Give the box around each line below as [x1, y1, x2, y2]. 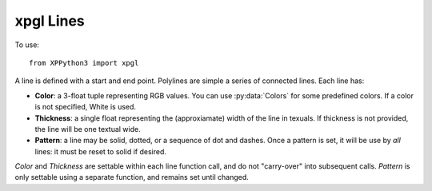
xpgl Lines [14, 12, 86, 30]
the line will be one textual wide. [34, 124, 141, 133]
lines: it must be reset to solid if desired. [34, 146, 167, 156]
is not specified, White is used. [34, 102, 136, 112]
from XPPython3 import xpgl [29, 58, 139, 67]
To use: [14, 40, 40, 50]
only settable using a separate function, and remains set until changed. [14, 173, 250, 182]
